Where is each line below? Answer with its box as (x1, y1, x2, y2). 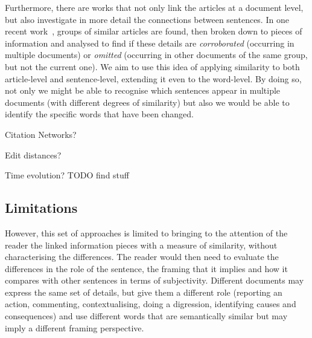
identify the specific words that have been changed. (5, 108, 194, 120)
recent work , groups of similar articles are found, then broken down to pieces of (5, 25, 302, 37)
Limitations (5, 198, 78, 217)
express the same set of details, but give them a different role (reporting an (5, 285, 282, 298)
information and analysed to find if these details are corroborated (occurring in (5, 36, 294, 49)
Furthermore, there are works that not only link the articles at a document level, (5, 1, 304, 13)
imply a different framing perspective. (5, 321, 144, 334)
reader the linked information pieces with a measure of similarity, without (5, 238, 278, 251)
